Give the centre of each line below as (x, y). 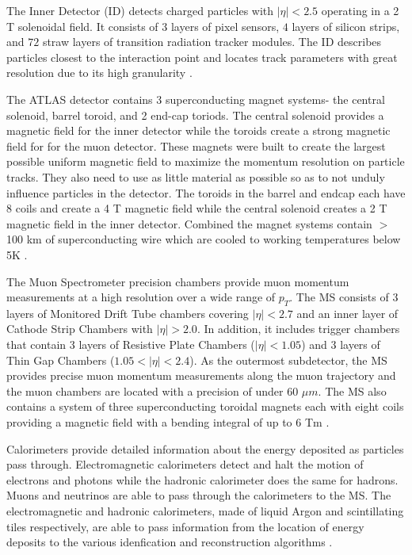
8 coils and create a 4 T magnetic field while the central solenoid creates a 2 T (197, 208)
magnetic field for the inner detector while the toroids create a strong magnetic (198, 130)
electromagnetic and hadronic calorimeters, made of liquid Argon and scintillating (205, 511)
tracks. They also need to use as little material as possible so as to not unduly (196, 176)
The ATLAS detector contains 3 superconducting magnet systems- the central (196, 99)
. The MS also (352, 390)
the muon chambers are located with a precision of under (145, 390)
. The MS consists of (339, 297)
